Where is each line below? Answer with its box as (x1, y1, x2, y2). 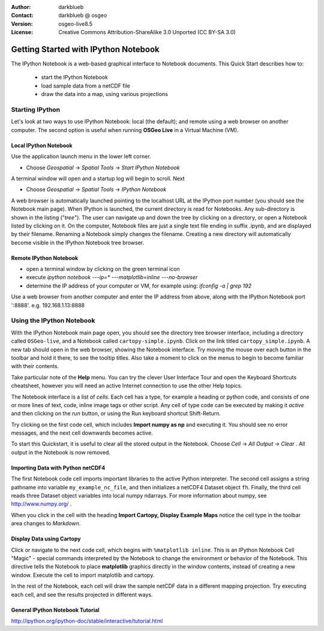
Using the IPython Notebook (11, 316, 95, 325)
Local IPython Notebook (11, 142, 73, 149)
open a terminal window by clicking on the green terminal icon (26, 265, 180, 273)
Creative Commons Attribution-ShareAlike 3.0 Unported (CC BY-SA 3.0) (58, 29, 236, 36)
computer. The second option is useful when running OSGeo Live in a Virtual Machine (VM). (11, 126, 239, 133)
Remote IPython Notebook (11, 254, 79, 261)
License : (11, 29, 33, 36)
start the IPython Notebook (41, 74, 108, 81)
